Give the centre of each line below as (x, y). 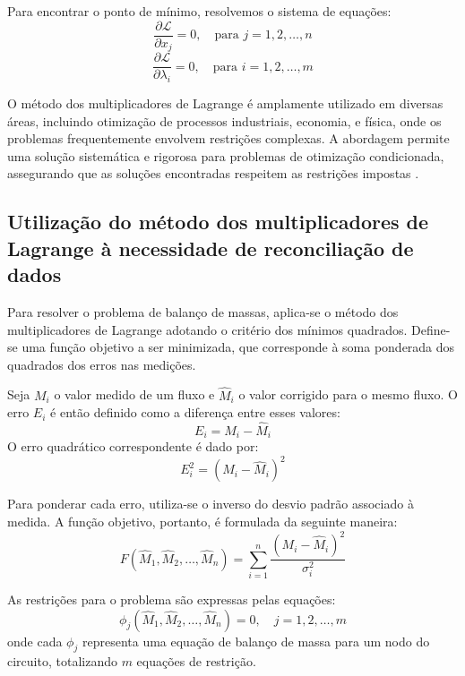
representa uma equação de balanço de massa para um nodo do (256, 641)
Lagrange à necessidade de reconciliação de (211, 248)
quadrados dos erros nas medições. (102, 364)
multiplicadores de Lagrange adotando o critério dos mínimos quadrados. (207, 329)
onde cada (35, 641)
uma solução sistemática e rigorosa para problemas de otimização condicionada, (226, 155)
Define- (431, 329)
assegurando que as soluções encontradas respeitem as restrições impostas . (213, 173)
